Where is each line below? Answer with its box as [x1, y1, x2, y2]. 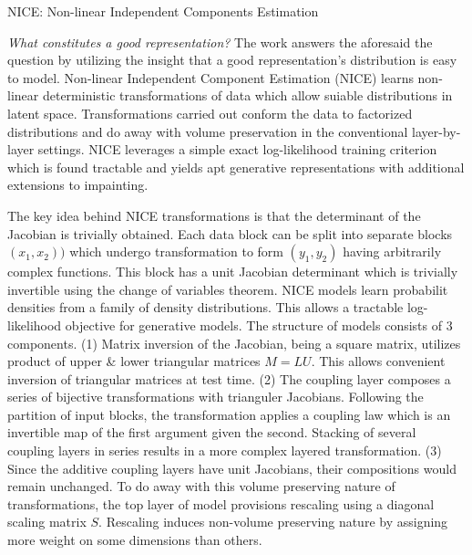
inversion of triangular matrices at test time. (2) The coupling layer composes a [7, 369, 451, 388]
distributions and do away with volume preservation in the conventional [7, 121, 408, 141]
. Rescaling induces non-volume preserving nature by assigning [98, 512, 448, 531]
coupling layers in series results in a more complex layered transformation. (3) [7, 441, 442, 460]
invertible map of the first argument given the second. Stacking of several [7, 423, 416, 442]
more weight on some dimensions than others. [7, 530, 262, 550]
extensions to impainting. [7, 175, 149, 194]
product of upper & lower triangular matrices [7, 351, 261, 371]
